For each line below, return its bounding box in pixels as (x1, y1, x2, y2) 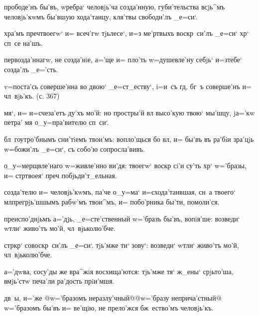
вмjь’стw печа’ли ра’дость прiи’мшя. (4, 276, 115, 286)
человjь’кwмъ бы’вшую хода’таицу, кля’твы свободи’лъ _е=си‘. (4, 11, 198, 21)
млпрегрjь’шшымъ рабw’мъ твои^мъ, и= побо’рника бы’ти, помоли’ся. (4, 196, 220, 207)
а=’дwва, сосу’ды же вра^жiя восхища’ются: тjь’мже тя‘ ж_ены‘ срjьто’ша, (4, 266, 234, 276)
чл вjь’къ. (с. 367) (4, 91, 60, 101)
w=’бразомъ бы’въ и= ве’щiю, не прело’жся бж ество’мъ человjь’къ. (4, 302, 214, 313)
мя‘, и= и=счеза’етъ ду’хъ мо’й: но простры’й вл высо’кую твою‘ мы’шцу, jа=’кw (4, 107, 255, 117)
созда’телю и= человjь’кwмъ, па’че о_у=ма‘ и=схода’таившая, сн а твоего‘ (4, 187, 236, 197)
